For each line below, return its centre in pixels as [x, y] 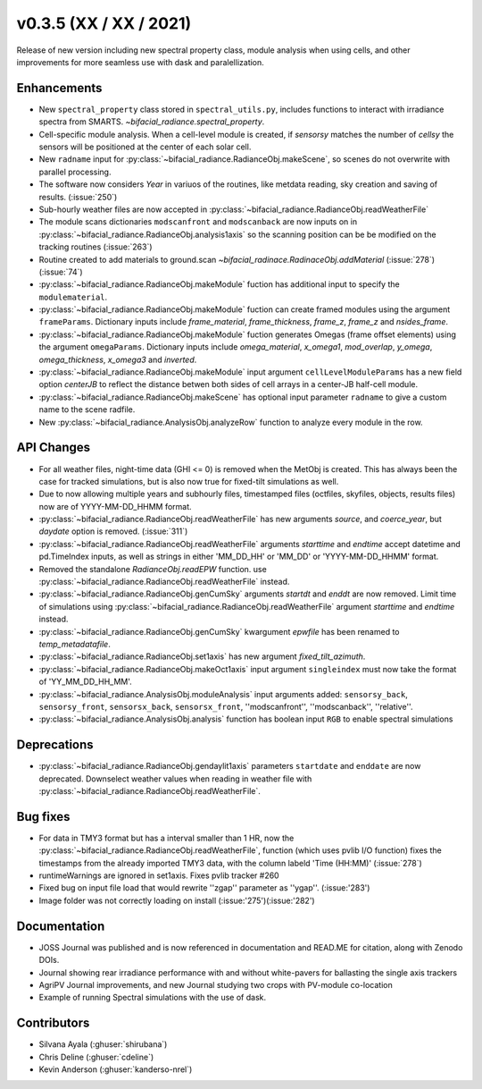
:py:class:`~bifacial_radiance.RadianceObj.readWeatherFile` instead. [164, 582]
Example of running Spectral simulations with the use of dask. [153, 998]
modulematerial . [73, 297]
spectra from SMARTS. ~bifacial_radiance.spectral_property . [152, 122]
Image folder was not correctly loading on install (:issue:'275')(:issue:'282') [177, 900]
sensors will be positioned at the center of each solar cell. [145, 147]
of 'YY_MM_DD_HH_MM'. [86, 682]
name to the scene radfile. [87, 409]
